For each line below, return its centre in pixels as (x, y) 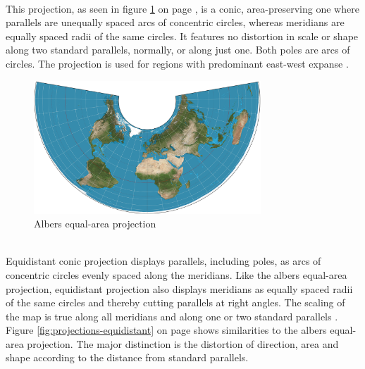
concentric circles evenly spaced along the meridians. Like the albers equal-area (177, 274)
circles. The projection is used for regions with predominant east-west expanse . (177, 63)
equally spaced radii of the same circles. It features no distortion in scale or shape (182, 36)
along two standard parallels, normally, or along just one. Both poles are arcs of (178, 50)
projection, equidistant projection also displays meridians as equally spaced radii (179, 288)
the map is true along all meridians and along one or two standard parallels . (172, 316)
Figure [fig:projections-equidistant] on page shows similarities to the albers (166, 330)
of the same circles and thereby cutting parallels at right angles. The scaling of (175, 302)
